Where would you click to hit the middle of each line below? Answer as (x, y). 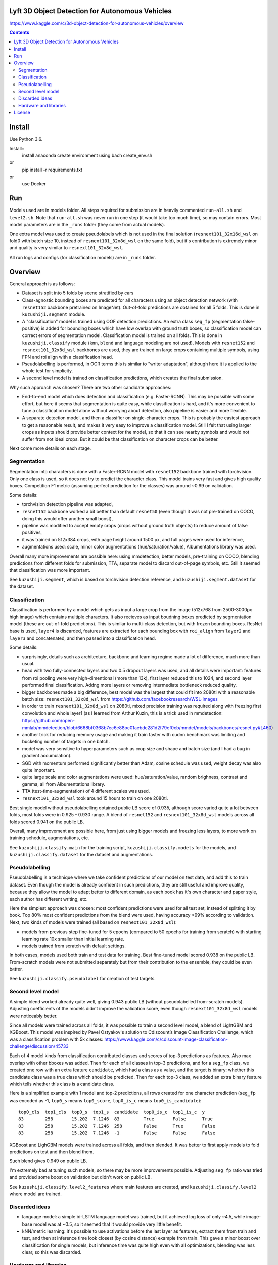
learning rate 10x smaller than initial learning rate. (73, 939)
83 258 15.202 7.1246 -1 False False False (117, 1133)
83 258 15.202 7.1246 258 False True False (117, 1126)
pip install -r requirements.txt (52, 170)
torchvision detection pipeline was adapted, (67, 504)
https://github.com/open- (49, 721)
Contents (19, 32)
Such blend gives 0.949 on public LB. (49, 1161)
